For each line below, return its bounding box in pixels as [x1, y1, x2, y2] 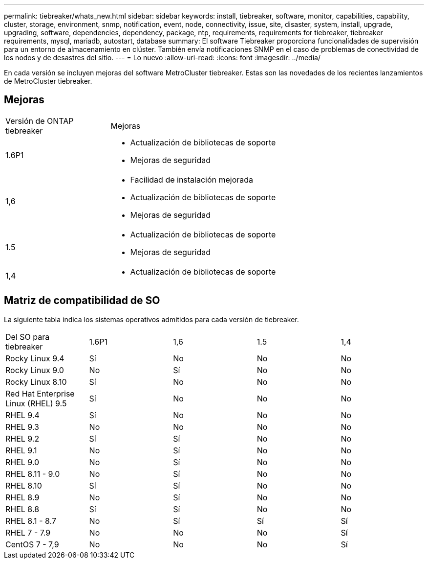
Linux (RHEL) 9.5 [5, 398, 67, 408]
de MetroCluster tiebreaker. [4, 77, 92, 85]
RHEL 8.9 [5, 492, 40, 502]
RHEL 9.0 [5, 457, 40, 467]
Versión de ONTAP [5, 116, 74, 126]
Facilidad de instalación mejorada [130, 174, 254, 185]
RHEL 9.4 [5, 410, 40, 420]
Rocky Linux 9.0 [5, 365, 64, 375]
